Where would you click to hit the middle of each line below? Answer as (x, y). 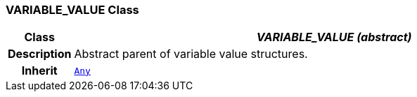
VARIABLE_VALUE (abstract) (334, 37)
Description (40, 54)
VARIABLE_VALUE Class (72, 10)
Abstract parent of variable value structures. (191, 54)
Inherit (39, 71)
